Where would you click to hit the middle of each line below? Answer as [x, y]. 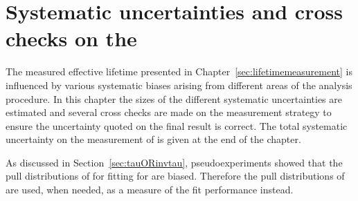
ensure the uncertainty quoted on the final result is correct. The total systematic [177, 125]
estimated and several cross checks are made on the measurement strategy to [169, 112]
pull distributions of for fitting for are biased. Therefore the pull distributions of [175, 176]
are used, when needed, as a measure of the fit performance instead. [150, 190]
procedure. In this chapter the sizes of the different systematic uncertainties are [174, 98]
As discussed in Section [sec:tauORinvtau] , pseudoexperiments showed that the [174, 162]
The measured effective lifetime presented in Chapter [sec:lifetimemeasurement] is [179, 71]
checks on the [71, 38]
